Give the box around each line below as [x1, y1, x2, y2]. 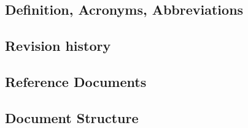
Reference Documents [5, 72, 147, 91]
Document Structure [5, 108, 139, 127]
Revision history [5, 36, 111, 55]
